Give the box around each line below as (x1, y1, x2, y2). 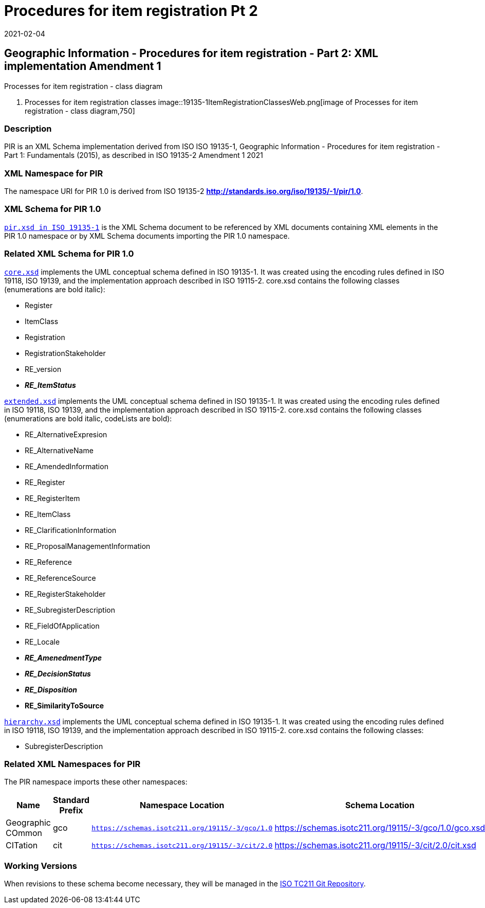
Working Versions (4, 860, 78, 871)
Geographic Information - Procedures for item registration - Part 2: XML (4, 47, 379, 60)
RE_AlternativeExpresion (25, 430, 107, 439)
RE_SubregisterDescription (25, 605, 115, 614)
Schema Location (345, 800, 415, 811)
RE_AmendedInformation (25, 461, 108, 471)
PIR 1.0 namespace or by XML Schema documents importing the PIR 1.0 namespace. (4, 231, 290, 240)
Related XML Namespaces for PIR (4, 758, 141, 769)
